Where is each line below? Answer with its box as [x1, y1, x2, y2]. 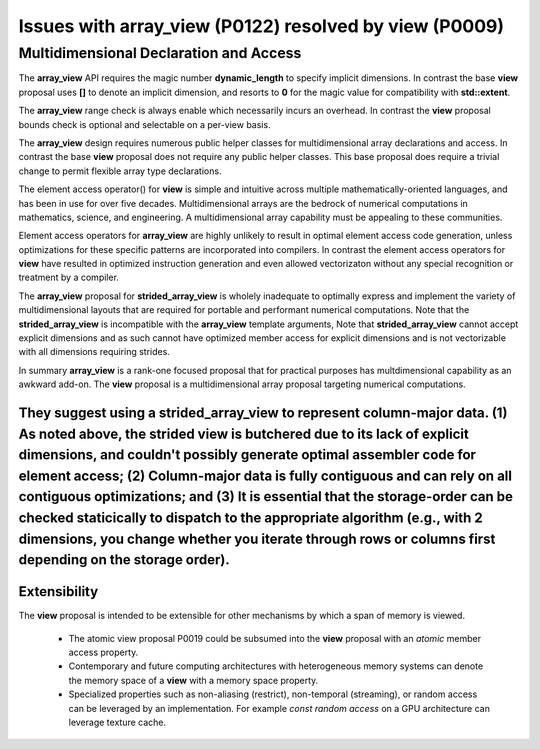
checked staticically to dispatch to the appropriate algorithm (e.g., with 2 [18, 509, 484, 526]
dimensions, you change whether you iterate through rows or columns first [18, 530, 496, 547]
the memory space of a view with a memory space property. [68, 674, 319, 686]
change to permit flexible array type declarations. [18, 165, 222, 177]
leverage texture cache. [68, 716, 167, 729]
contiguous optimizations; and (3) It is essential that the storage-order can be [18, 488, 514, 505]
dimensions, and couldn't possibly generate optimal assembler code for [18, 446, 477, 464]
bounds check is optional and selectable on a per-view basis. [18, 118, 271, 130]
